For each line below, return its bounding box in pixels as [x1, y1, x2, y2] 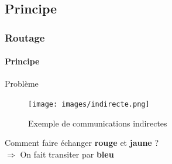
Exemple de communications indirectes [28, 117, 167, 129]
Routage [5, 30, 45, 45]
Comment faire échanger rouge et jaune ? [5, 136, 159, 149]
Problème [5, 77, 39, 90]
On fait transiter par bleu [20, 148, 114, 160]
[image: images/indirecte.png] [28, 100, 150, 109]
